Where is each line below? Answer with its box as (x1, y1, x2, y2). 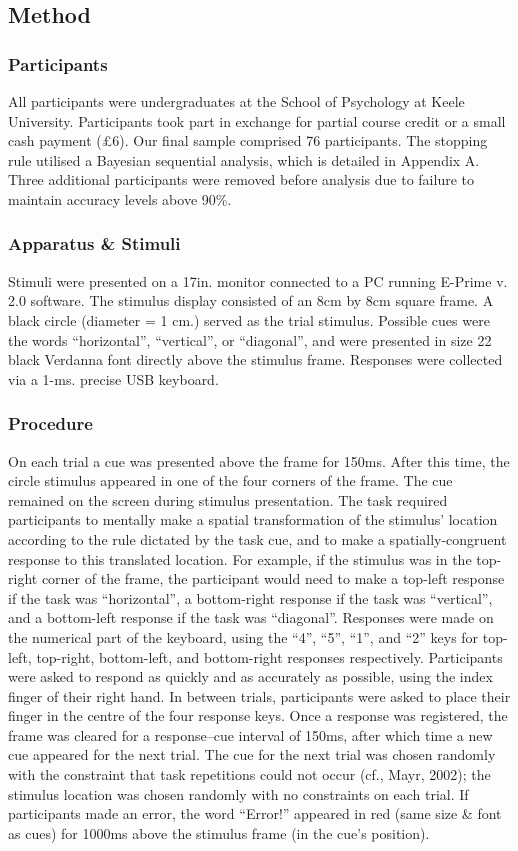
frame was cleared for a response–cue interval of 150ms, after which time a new (8, 724, 493, 745)
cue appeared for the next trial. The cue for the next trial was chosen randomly (8, 744, 496, 765)
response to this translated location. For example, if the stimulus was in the (8, 548, 472, 569)
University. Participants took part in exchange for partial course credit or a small (8, 110, 506, 131)
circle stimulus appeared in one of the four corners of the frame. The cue (8, 470, 453, 491)
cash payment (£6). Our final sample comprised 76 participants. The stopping (8, 130, 488, 151)
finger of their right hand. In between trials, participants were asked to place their (8, 685, 511, 706)
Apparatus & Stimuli (8, 231, 181, 256)
